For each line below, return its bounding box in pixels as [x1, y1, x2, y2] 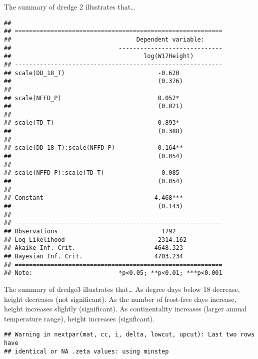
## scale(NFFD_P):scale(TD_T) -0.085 [4, 169, 179, 177]
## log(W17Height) [4, 53, 194, 60]
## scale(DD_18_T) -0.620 [4, 69, 179, 77]
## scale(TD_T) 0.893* [4, 119, 179, 127]
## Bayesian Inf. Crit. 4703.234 [4, 252, 183, 260]
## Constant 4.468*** [4, 194, 183, 202]
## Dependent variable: [4, 36, 204, 43]
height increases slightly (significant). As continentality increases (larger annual [4, 303, 247, 314]
